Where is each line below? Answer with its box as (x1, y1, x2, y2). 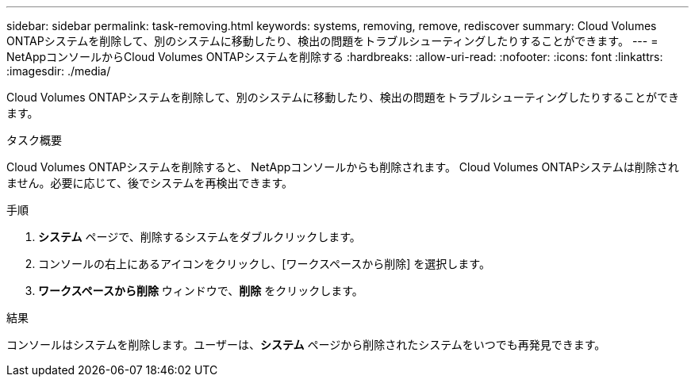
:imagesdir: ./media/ (6, 64, 111, 78)
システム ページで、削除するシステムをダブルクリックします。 (38, 230, 361, 243)
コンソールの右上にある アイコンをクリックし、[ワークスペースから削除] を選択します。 (38, 257, 490, 270)
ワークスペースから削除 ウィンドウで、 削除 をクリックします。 (38, 284, 363, 297)
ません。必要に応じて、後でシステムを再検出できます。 (6, 176, 294, 190)
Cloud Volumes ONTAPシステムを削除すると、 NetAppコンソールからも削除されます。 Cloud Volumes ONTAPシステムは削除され (6, 160, 679, 174)
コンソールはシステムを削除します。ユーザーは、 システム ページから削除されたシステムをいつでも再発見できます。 (6, 338, 606, 351)
